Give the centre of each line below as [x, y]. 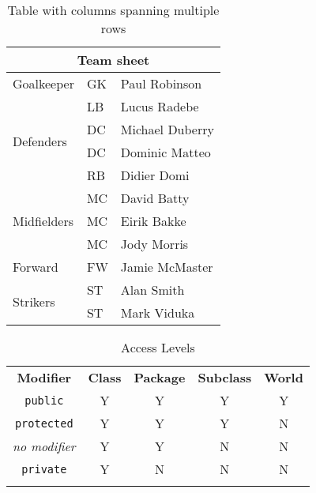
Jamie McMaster [167, 267]
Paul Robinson [161, 83]
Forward [36, 267]
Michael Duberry [167, 129]
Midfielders [43, 221]
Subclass [225, 377]
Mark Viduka [158, 312]
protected [44, 423]
